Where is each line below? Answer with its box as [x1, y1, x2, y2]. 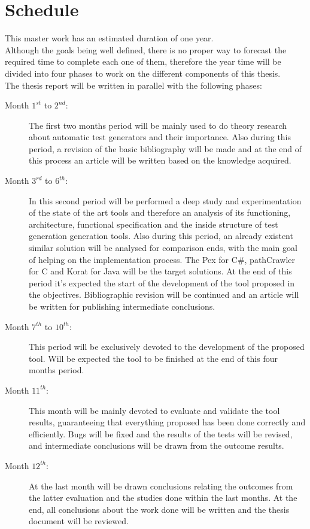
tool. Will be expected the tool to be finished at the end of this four [29, 352, 278, 364]
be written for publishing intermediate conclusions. [29, 300, 215, 312]
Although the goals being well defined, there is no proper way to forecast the [5, 43, 287, 56]
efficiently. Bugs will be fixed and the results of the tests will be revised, [29, 427, 293, 440]
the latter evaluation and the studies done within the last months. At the [29, 491, 297, 504]
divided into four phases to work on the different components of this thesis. [5, 66, 281, 79]
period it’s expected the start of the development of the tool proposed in [29, 276, 295, 289]
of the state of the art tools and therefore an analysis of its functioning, [29, 206, 291, 219]
